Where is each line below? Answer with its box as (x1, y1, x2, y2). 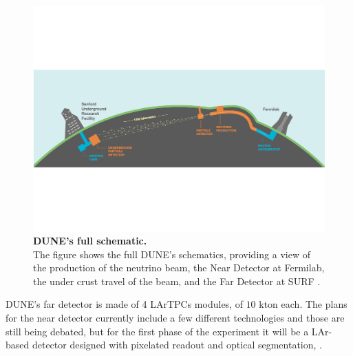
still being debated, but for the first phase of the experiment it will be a (6, 324, 309, 338)
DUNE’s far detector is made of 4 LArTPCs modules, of (6, 297, 243, 311)
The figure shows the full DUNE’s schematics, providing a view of (33, 247, 310, 261)
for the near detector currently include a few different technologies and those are (6, 311, 345, 325)
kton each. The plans (259, 297, 347, 311)
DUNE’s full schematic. (33, 233, 147, 248)
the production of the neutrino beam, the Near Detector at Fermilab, (33, 260, 325, 275)
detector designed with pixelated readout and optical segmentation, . (32, 337, 322, 352)
